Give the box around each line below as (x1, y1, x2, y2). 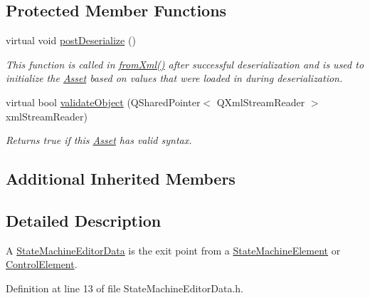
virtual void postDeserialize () (6, 33, 136, 48)
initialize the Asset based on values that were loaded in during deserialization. (6, 71, 343, 86)
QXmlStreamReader (216, 94, 305, 109)
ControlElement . (6, 257, 78, 272)
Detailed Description (6, 209, 162, 231)
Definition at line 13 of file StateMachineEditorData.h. (6, 280, 243, 295)
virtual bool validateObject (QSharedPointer (6, 94, 201, 109)
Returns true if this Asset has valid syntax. (6, 133, 192, 148)
